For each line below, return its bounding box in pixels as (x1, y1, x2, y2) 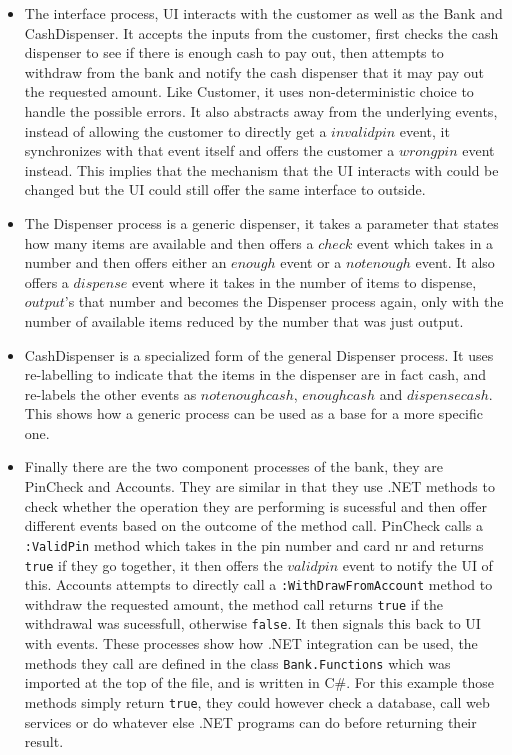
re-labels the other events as (24, 383, 197, 404)
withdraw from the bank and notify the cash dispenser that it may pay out (24, 61, 485, 82)
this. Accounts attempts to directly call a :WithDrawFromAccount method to (24, 574, 493, 595)
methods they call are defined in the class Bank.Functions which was (24, 652, 451, 673)
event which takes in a (356, 232, 494, 253)
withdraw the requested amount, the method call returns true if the (24, 593, 444, 614)
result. (24, 731, 64, 752)
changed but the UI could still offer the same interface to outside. (24, 179, 426, 200)
